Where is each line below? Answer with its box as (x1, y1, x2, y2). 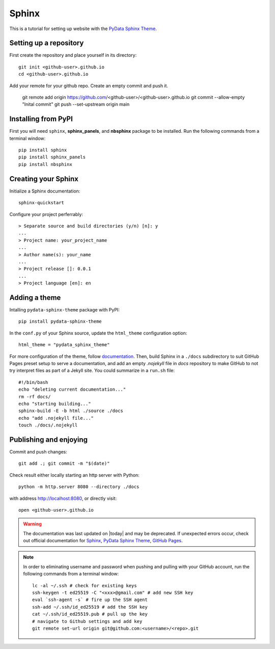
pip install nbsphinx (18, 161, 72, 167)
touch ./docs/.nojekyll (18, 422, 78, 428)
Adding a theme (9, 293, 61, 302)
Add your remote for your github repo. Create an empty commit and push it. (9, 82, 168, 89)
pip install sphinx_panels (18, 154, 86, 160)
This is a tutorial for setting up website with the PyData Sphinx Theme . (9, 26, 157, 32)
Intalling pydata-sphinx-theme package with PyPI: (9, 306, 120, 313)
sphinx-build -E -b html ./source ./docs (18, 408, 123, 414)
